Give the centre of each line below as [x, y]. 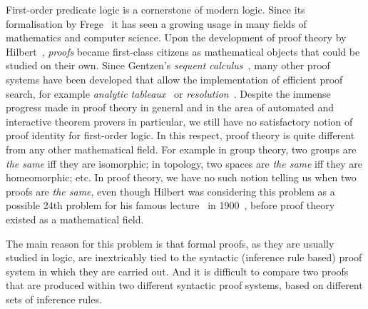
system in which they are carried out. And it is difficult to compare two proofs [177, 271]
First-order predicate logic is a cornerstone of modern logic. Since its [155, 9]
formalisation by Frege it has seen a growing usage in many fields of [156, 23]
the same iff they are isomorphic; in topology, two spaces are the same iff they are [184, 163]
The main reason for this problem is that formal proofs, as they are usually [170, 243]
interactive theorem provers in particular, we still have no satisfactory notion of [179, 121]
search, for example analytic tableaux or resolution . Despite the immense [168, 93]
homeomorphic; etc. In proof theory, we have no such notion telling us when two [181, 177]
